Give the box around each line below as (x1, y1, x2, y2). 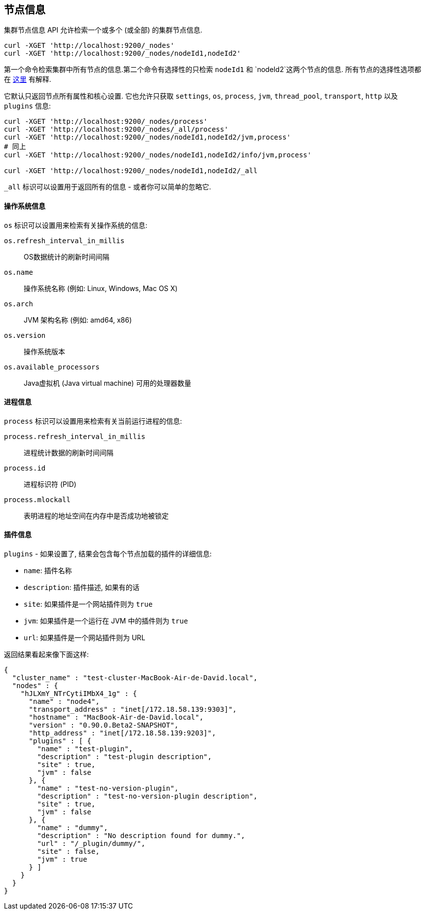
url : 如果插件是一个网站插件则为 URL (24, 633, 145, 642)
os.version (4, 331, 46, 339)
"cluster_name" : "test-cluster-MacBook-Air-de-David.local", (12, 674, 258, 682)
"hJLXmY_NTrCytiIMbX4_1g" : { (20, 690, 137, 698)
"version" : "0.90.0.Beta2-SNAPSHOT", (29, 721, 179, 730)
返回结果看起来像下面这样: (4, 650, 89, 659)
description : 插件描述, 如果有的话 (24, 583, 140, 592)
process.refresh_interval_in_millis (4, 432, 145, 440)
